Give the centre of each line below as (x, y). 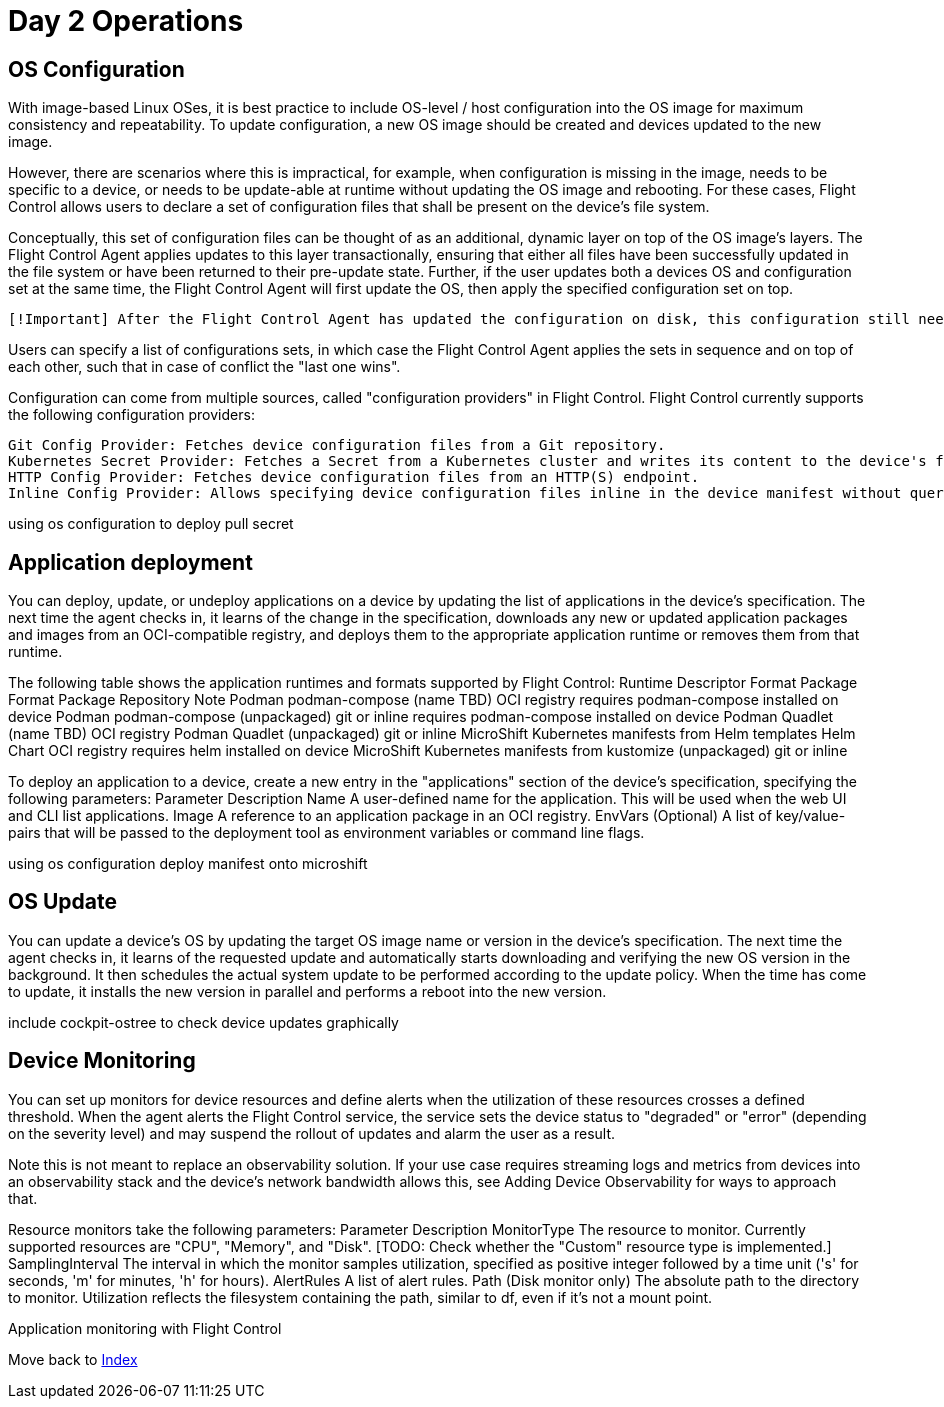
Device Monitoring (102, 1061)
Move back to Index (73, 1359)
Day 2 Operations (126, 21)
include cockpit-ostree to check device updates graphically (203, 1022)
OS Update (62, 902)
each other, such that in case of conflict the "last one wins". (204, 367)
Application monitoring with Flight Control (145, 1328)
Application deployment (130, 562)
